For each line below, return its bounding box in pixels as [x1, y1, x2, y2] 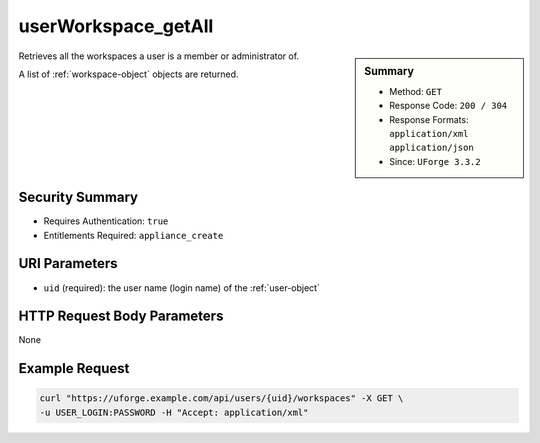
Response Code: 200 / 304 [389, 100, 508, 112]
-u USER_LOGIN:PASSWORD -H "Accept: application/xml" [39, 406, 309, 418]
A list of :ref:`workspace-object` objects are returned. [18, 68, 239, 80]
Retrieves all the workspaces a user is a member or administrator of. [18, 50, 300, 62]
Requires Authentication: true [43, 215, 169, 227]
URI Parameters [18, 255, 119, 272]
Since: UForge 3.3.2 [389, 155, 481, 167]
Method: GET [389, 85, 442, 97]
